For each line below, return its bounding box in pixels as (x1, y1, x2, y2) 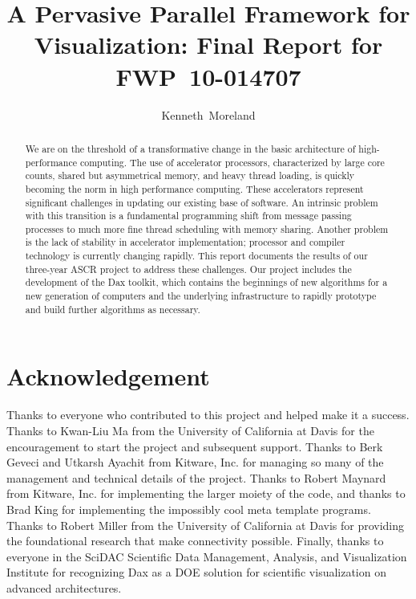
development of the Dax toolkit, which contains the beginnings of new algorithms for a (25, 275, 388, 289)
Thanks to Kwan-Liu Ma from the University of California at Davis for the (6, 422, 374, 438)
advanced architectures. (6, 579, 122, 596)
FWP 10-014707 (115, 59, 301, 92)
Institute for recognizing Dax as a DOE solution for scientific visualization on (6, 564, 386, 581)
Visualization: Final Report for (34, 28, 383, 61)
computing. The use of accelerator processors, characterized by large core (79, 155, 385, 169)
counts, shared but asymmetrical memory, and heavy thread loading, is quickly (25, 169, 355, 182)
